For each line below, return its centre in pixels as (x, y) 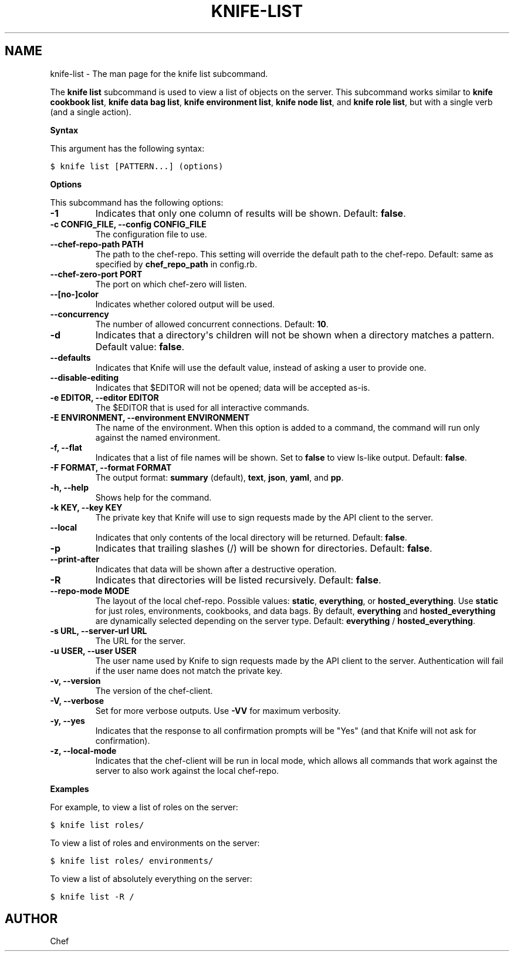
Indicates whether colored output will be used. (185, 304)
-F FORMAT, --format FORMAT (111, 467)
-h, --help (69, 487)
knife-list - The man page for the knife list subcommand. (159, 73)
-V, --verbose (77, 700)
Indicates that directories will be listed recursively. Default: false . (238, 580)
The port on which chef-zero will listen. (171, 284)
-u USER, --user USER (93, 650)
